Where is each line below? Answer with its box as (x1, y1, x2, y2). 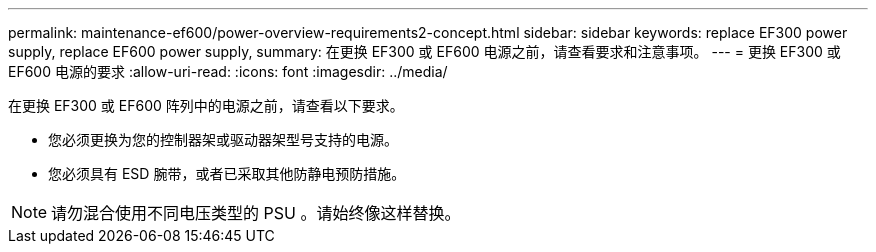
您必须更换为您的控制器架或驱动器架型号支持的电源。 (48, 131, 398, 148)
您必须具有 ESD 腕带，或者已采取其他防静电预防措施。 (48, 165, 406, 182)
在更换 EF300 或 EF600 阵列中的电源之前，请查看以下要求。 (8, 97, 404, 114)
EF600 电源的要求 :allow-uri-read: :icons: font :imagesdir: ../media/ (8, 63, 448, 80)
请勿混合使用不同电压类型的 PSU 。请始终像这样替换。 (51, 203, 461, 223)
